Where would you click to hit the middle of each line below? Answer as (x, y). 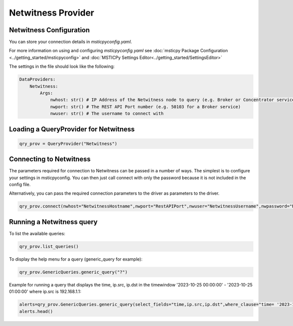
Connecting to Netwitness (50, 159)
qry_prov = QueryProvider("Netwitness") (68, 143)
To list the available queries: (37, 233)
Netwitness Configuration (49, 30)
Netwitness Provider (52, 13)
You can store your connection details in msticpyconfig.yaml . (71, 42)
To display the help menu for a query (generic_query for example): (76, 259)
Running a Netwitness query (53, 222)
